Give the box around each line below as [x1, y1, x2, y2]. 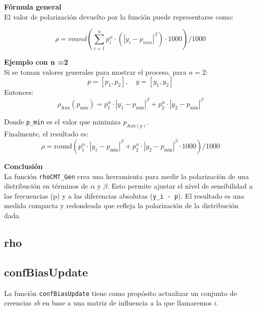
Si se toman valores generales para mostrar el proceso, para [4, 66, 187, 77]
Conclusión [4, 161, 43, 171]
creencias [4, 297, 32, 308]
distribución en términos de [4, 181, 88, 191]
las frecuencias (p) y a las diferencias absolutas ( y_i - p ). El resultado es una [4, 190, 244, 201]
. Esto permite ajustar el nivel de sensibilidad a [107, 181, 253, 191]
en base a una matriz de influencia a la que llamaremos [42, 297, 212, 308]
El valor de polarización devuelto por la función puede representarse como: [4, 11, 234, 22]
